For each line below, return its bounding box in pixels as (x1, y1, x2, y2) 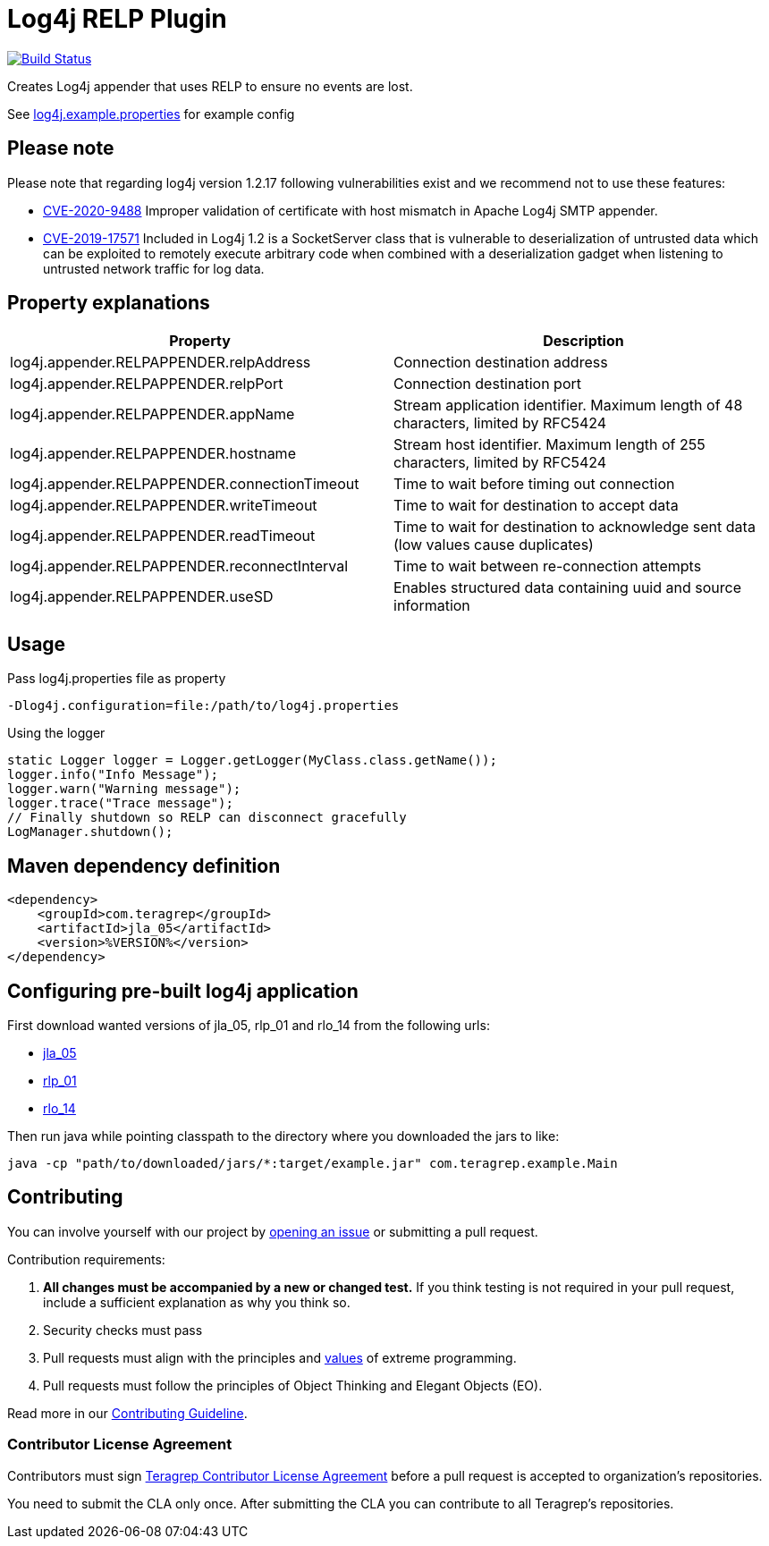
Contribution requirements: (7, 1251, 165, 1267)
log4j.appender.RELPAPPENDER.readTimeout (10, 527, 316, 545)
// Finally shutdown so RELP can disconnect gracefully (7, 810, 407, 825)
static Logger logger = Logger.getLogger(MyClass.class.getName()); (7, 753, 497, 768)
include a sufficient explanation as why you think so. (43, 1294, 351, 1310)
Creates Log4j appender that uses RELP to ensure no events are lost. (7, 78, 413, 94)
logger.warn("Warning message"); (7, 781, 241, 797)
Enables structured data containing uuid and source (393, 579, 741, 597)
